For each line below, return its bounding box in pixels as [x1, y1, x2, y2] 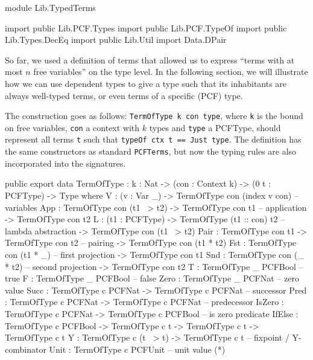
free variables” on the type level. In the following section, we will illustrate [33, 65, 308, 78]
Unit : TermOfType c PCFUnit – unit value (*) [49, 342, 226, 355]
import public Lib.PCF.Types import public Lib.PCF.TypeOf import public [5, 21, 287, 34]
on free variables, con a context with [5, 121, 140, 133]
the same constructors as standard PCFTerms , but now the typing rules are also [5, 145, 297, 158]
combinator [5, 342, 46, 355]
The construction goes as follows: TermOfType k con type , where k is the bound [5, 109, 303, 122]
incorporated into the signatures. [5, 156, 126, 169]
